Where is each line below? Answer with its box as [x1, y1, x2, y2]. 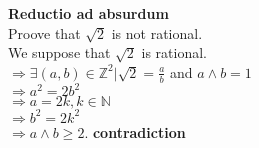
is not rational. [111, 22, 203, 43]
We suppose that [8, 42, 111, 63]
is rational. [141, 42, 208, 63]
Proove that [8, 22, 81, 43]
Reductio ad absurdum [8, 3, 169, 23]
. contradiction [84, 121, 186, 142]
